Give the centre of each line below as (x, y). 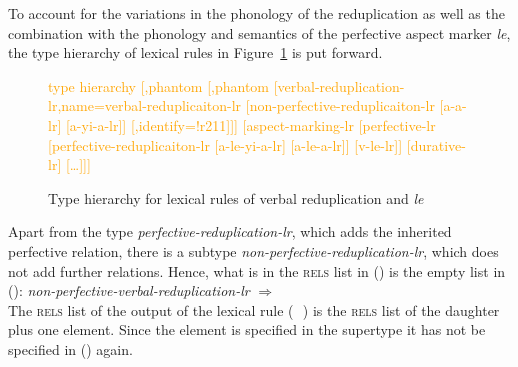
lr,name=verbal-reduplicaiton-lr (145, 105)
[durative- (436, 144)
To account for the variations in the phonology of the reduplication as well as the (256, 13)
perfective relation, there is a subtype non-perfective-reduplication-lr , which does (253, 250)
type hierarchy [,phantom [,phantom (159, 85)
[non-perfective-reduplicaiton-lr (340, 105)
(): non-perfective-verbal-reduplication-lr (129, 290)
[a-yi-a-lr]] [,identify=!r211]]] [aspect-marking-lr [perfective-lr (250, 124)
